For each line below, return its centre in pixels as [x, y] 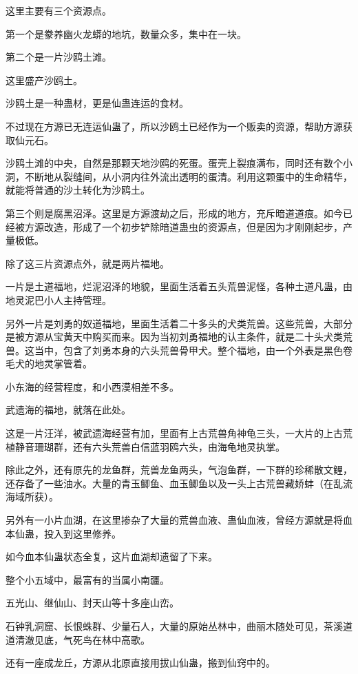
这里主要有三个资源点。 [59, 10]
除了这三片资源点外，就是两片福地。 [87, 263]
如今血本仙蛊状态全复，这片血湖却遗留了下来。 [112, 556]
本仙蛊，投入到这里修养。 [63, 533]
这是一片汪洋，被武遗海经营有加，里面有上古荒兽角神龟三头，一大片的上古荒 [179, 433]
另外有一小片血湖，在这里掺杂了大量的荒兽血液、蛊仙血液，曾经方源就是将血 [179, 520]
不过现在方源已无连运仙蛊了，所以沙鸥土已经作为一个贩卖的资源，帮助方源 [174, 126]
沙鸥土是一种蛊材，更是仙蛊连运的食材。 [97, 103]
